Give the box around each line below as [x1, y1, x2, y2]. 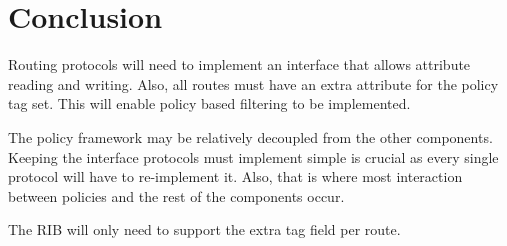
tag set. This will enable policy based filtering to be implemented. [8, 93, 411, 114]
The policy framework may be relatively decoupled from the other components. [8, 126, 493, 147]
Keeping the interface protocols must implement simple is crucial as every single [8, 146, 499, 167]
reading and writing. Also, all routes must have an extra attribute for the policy [8, 73, 499, 94]
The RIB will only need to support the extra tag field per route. [8, 219, 401, 240]
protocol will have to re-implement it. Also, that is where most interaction [8, 166, 463, 187]
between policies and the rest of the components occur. [8, 185, 345, 206]
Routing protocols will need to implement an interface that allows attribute [8, 54, 471, 75]
